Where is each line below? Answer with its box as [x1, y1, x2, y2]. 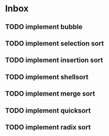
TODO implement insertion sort [5, 56, 104, 65]
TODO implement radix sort [5, 123, 91, 131]
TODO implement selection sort [5, 39, 104, 47]
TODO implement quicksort [5, 106, 91, 115]
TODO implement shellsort [5, 72, 89, 81]
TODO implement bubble [5, 23, 83, 31]
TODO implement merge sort [5, 90, 95, 98]
